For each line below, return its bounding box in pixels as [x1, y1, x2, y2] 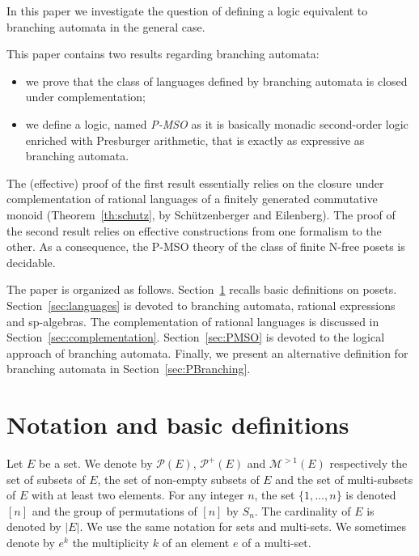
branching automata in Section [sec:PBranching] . [6, 360, 251, 377]
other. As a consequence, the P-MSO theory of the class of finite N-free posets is [6, 238, 405, 255]
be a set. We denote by [39, 455, 153, 471]
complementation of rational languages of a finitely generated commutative [6, 190, 378, 207]
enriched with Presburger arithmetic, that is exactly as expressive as [25, 131, 365, 148]
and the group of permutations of [32, 502, 197, 519]
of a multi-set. [242, 533, 311, 550]
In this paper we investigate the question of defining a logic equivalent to [6, 2, 368, 19]
